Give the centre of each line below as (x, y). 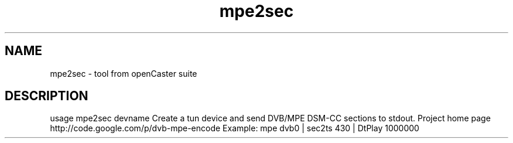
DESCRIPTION (47, 96)
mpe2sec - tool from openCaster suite (124, 73)
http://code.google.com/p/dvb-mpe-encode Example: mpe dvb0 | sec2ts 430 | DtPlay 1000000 (235, 128)
